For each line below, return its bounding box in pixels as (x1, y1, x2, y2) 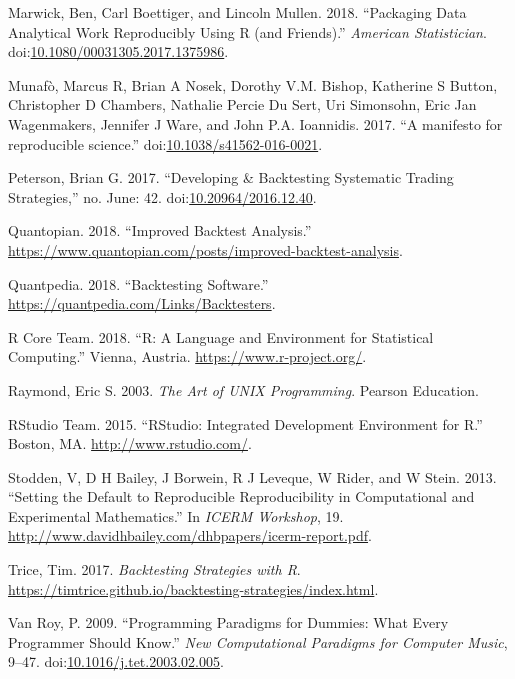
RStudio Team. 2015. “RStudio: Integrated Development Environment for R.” (8, 413, 483, 434)
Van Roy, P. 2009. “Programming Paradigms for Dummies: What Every (8, 612, 449, 633)
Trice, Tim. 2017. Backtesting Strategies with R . (8, 559, 301, 580)
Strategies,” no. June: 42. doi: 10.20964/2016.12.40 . (8, 186, 317, 207)
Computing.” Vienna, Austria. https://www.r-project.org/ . (8, 346, 367, 367)
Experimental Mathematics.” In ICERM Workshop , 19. (8, 505, 344, 526)
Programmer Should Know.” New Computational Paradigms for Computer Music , (8, 631, 508, 652)
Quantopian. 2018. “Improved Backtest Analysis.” (8, 220, 312, 241)
